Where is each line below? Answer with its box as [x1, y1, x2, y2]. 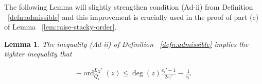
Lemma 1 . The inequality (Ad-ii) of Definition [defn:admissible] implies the [4, 38, 249, 49]
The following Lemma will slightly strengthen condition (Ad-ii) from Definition [4, 2, 253, 12]
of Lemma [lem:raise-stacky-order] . [4, 21, 117, 32]
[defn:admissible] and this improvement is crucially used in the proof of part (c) [8, 11, 259, 22]
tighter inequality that [4, 48, 72, 59]
